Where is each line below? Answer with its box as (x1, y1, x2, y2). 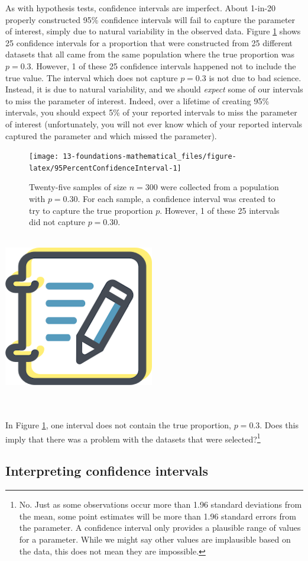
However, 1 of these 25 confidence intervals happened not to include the (36, 59, 296, 72)
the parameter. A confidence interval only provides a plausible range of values (19, 521, 301, 534)
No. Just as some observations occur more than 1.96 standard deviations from (19, 498, 302, 511)
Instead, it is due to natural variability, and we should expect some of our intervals (5, 83, 303, 95)
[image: (29, 152, 59, 161)
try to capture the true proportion (29, 204, 153, 216)
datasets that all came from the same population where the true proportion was (5, 48, 294, 60)
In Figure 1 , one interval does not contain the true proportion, (5, 419, 232, 431)
